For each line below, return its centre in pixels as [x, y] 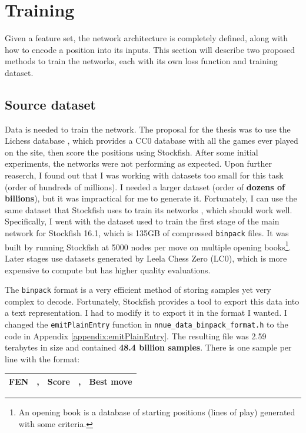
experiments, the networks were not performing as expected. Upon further [138, 163]
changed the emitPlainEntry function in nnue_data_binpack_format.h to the [147, 324]
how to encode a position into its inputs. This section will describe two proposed [150, 49]
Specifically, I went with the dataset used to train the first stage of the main [142, 221]
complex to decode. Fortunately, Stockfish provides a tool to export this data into [152, 301]
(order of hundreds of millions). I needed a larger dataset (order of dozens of [145, 186]
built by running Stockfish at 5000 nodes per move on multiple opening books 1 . [148, 246]
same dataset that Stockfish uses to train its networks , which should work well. [149, 209]
